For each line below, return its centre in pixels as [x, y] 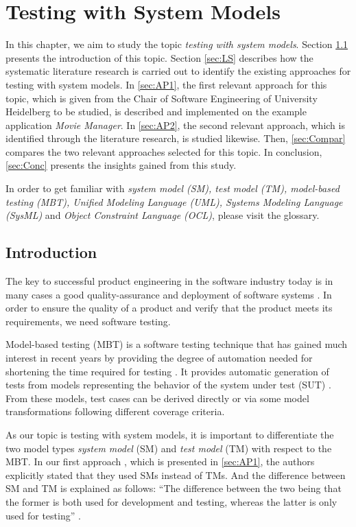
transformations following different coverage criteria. [115, 411]
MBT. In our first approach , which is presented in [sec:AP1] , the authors [160, 461]
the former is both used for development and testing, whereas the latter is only [171, 501]
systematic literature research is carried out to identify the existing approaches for [178, 71]
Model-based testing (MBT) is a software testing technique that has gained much [177, 344]
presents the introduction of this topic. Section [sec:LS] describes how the [159, 57]
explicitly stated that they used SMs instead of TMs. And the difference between [176, 475]
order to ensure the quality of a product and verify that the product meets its [169, 308]
